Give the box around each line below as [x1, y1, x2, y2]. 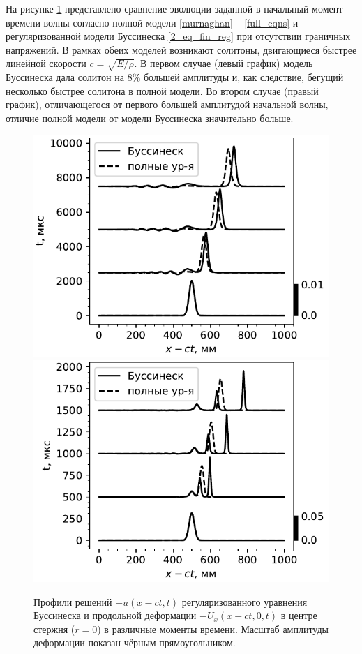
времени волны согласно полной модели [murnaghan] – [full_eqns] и [6, 15, 299, 29]
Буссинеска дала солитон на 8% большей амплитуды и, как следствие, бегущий [6, 70, 344, 84]
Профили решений [33, 594, 112, 609]
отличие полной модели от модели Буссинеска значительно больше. [6, 110, 294, 125]
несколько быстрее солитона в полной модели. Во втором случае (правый [6, 83, 319, 98]
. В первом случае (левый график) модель [134, 56, 313, 70]
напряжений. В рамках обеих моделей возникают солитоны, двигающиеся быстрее [6, 42, 357, 57]
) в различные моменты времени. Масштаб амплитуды [97, 621, 329, 636]
